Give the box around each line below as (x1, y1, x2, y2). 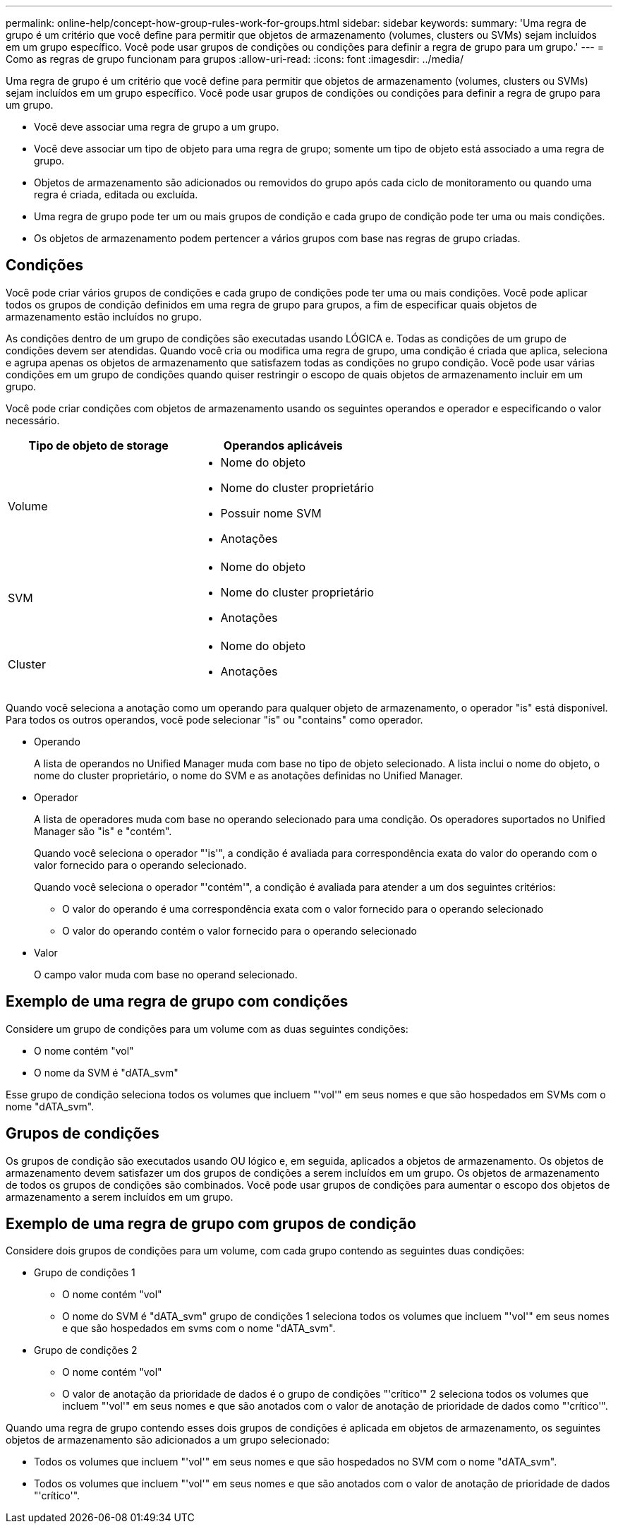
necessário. (6, 414, 60, 426)
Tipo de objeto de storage (28, 438, 169, 452)
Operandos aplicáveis (223, 438, 343, 452)
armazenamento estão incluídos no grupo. (6, 310, 202, 323)
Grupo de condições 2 (34, 1344, 138, 1357)
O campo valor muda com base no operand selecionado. (34, 968, 298, 981)
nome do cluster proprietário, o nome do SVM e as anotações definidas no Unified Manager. (34, 769, 464, 781)
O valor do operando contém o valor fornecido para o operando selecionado (62, 924, 417, 937)
